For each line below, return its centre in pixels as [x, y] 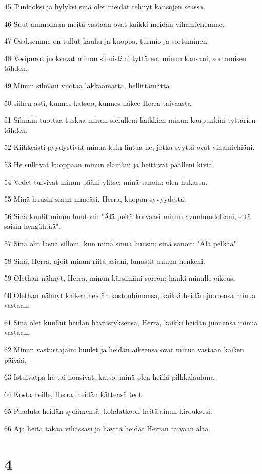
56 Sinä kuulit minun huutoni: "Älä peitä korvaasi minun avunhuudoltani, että [128, 216]
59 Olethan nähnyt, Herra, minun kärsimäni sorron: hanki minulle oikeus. [120, 278]
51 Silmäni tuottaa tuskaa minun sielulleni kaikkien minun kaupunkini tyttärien [130, 120]
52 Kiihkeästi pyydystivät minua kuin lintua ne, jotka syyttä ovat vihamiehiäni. [129, 147]
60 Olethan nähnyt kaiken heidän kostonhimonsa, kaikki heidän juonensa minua [130, 295]
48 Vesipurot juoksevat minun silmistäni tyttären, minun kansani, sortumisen [125, 58]
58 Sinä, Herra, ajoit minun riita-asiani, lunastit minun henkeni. [105, 260]
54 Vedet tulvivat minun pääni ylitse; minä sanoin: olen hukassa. [106, 181]
